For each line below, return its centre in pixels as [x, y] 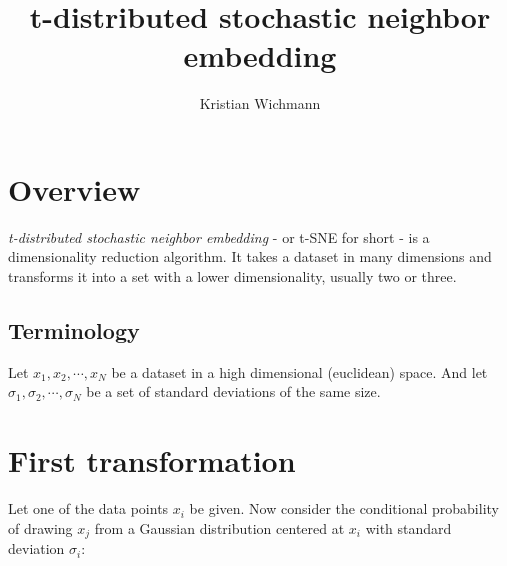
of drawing [40, 527]
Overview [74, 188]
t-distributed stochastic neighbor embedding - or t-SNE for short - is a [219, 236]
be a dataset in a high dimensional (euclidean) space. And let [299, 371]
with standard [408, 527]
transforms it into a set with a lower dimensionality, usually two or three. [232, 276]
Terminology [74, 330]
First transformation [152, 460]
